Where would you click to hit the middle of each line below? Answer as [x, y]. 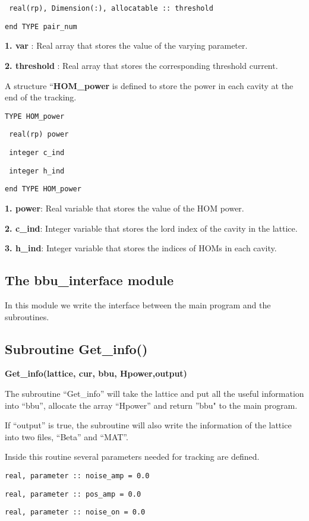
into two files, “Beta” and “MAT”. [67, 436]
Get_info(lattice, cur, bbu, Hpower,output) [96, 373]
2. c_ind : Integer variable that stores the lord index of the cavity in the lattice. [151, 228]
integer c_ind [37, 153]
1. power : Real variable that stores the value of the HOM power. [124, 208]
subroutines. [27, 316]
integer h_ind [37, 171]
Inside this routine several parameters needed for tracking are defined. [132, 457]
